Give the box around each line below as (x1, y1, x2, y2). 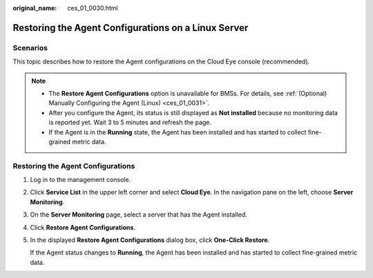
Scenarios (12, 43, 48, 52)
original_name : (12, 4, 57, 12)
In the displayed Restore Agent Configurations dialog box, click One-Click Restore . (30, 235, 270, 244)
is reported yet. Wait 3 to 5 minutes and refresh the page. (48, 118, 212, 127)
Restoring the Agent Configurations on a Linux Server (12, 21, 249, 34)
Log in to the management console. (30, 176, 131, 184)
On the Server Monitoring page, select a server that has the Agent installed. (30, 210, 248, 219)
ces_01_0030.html (67, 4, 118, 12)
